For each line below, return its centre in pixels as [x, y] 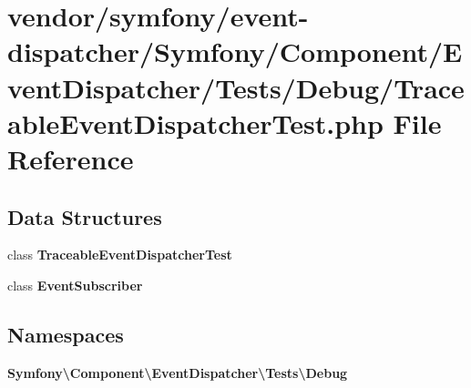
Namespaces [66, 334]
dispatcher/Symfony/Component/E [235, 51]
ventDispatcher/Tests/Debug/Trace [236, 87]
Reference [71, 158]
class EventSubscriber [75, 285]
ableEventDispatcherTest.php [195, 123]
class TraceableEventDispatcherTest [120, 255]
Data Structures [85, 216]
